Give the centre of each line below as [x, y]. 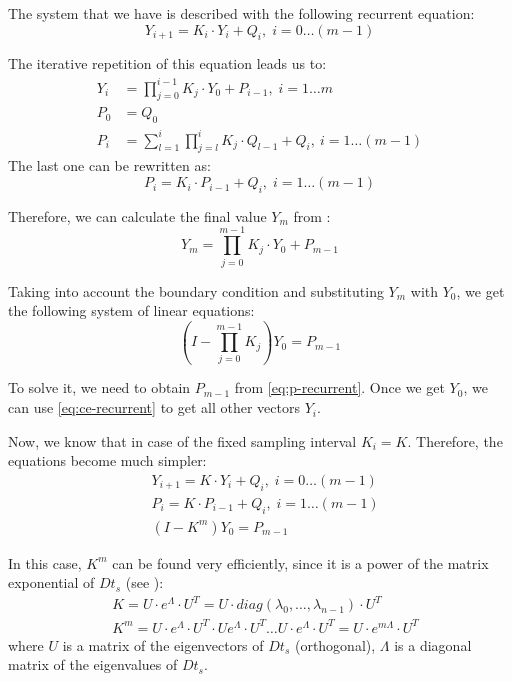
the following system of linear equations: [131, 310]
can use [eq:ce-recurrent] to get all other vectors [154, 407]
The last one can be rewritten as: [109, 165]
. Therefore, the [455, 440]
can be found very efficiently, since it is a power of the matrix [300, 562]
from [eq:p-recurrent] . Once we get [339, 387]
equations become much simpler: [107, 460]
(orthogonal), [335, 644]
